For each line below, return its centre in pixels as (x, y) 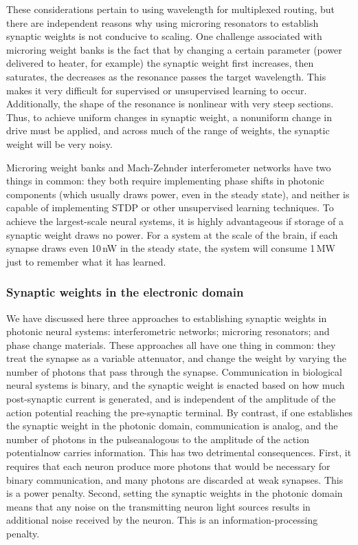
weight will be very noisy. (59, 143)
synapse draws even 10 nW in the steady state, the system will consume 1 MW (171, 248)
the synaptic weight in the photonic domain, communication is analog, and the (172, 426)
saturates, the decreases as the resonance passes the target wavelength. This (166, 76)
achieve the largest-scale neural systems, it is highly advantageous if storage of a (175, 221)
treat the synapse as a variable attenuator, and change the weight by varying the (177, 358)
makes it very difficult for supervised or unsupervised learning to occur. (157, 90)
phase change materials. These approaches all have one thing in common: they (171, 344)
